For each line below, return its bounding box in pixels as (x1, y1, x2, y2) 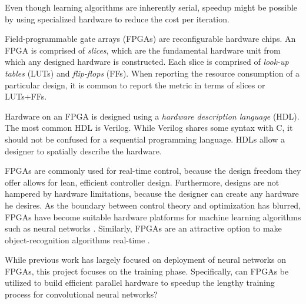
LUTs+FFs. (5, 90, 47, 103)
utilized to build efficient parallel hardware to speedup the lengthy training (5, 276, 275, 289)
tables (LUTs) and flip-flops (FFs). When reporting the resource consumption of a (5, 67, 300, 79)
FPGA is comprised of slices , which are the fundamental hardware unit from (5, 44, 281, 56)
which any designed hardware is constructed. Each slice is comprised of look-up (5, 55, 289, 68)
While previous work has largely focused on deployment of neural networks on (5, 253, 287, 266)
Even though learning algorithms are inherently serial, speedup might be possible (5, 1, 298, 13)
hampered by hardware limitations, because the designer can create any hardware (5, 187, 299, 200)
